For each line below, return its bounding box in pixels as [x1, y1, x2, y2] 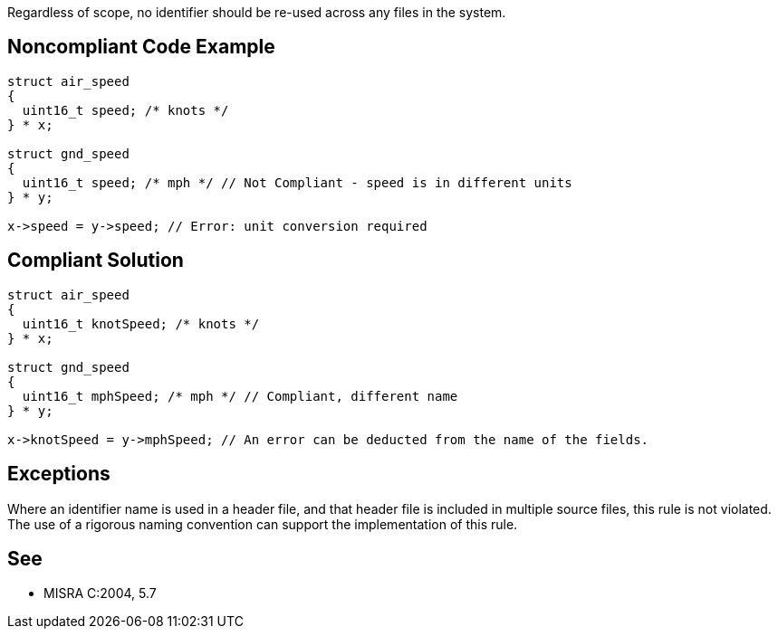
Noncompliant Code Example [7, 35, 275, 59]
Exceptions [7, 462, 110, 486]
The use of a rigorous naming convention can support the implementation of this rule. [7, 516, 518, 532]
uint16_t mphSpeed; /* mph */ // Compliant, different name [22, 388, 458, 403]
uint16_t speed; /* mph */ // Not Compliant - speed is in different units [22, 175, 572, 190]
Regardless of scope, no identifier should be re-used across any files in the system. [7, 5, 506, 20]
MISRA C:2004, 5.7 [43, 585, 157, 602]
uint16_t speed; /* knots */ [22, 102, 229, 118]
